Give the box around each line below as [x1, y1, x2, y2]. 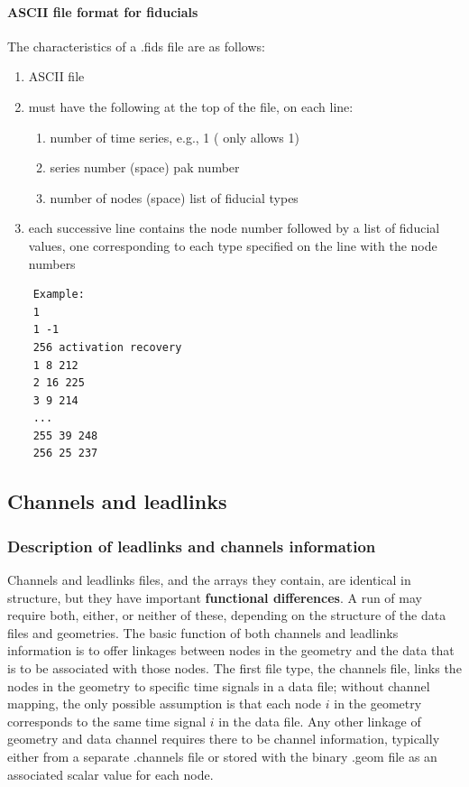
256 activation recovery [32, 340, 182, 354]
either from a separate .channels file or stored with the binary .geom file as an [7, 747, 437, 766]
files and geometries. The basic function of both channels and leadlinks [7, 623, 399, 642]
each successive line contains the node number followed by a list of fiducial [28, 218, 440, 237]
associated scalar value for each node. [7, 764, 214, 783]
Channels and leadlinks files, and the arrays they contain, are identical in [7, 570, 411, 589]
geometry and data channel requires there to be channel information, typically [7, 729, 440, 748]
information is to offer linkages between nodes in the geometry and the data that [7, 641, 455, 660]
